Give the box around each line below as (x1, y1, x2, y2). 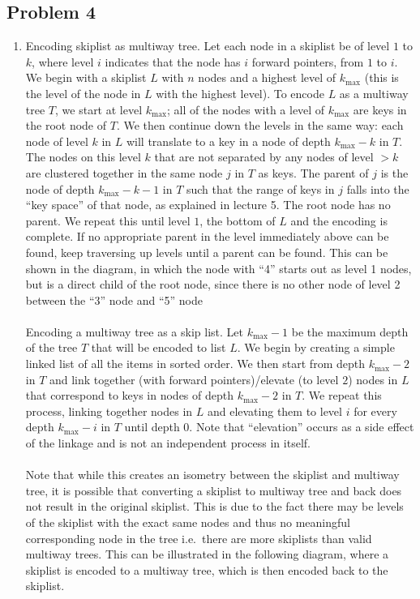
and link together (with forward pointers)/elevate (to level (49, 370, 339, 387)
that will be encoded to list (91, 339, 226, 356)
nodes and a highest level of (198, 69, 336, 86)
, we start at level (55, 101, 143, 118)
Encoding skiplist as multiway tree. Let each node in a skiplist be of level (25, 37, 390, 54)
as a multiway (339, 84, 409, 101)
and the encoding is (290, 212, 388, 229)
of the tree (25, 339, 78, 356)
